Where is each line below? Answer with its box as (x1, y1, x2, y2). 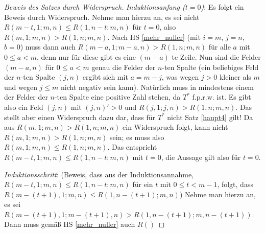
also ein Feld (4, 101, 43, 112)
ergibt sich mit (82, 72, 128, 82)
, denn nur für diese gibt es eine (37, 51, 136, 62)
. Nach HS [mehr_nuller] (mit (107, 31, 201, 42)
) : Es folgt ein (201, 2, 244, 12)
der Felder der (4, 91, 48, 102)
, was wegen (161, 72, 199, 82)
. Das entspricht (107, 142, 157, 152)
